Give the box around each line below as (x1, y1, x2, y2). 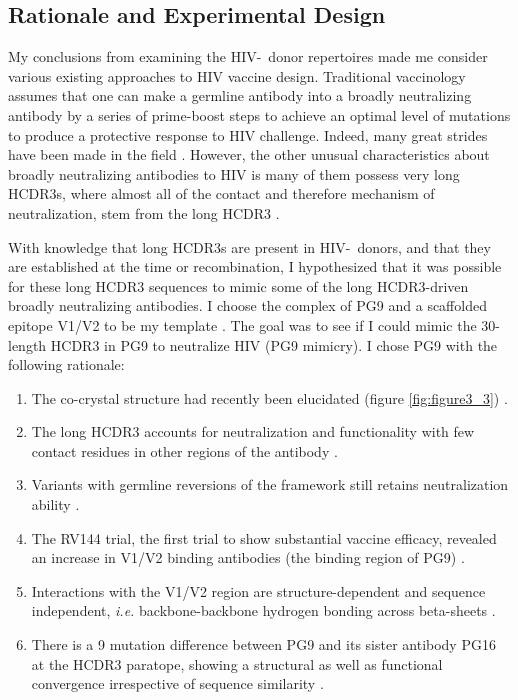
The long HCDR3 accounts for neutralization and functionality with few (31, 421, 475, 442)
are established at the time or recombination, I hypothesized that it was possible (8, 256, 502, 277)
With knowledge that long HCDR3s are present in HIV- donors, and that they (8, 236, 491, 257)
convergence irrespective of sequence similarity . (31, 673, 324, 694)
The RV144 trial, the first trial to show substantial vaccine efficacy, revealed (31, 527, 497, 548)
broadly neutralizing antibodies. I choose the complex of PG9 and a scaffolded (8, 295, 487, 316)
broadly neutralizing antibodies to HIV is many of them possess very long (8, 163, 460, 184)
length (8, 334, 47, 355)
